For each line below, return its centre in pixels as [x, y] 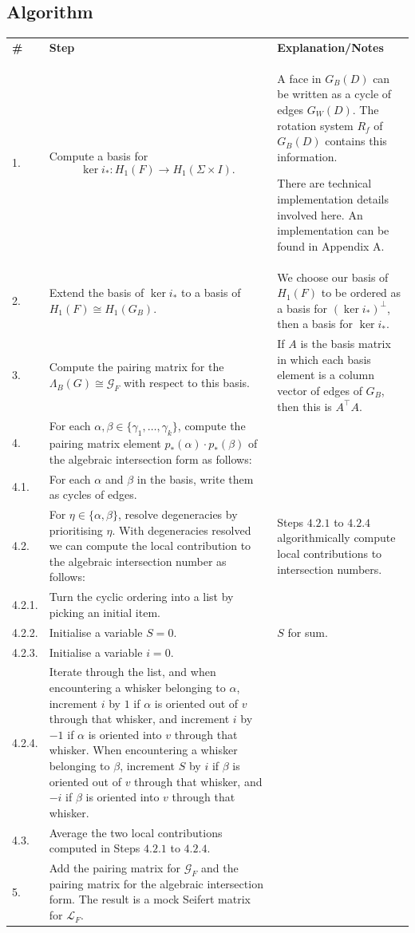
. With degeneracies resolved [182, 530]
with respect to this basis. [187, 383]
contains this [356, 141]
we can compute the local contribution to [150, 546]
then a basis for [315, 324]
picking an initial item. [105, 612]
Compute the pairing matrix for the [136, 367]
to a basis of [211, 293]
